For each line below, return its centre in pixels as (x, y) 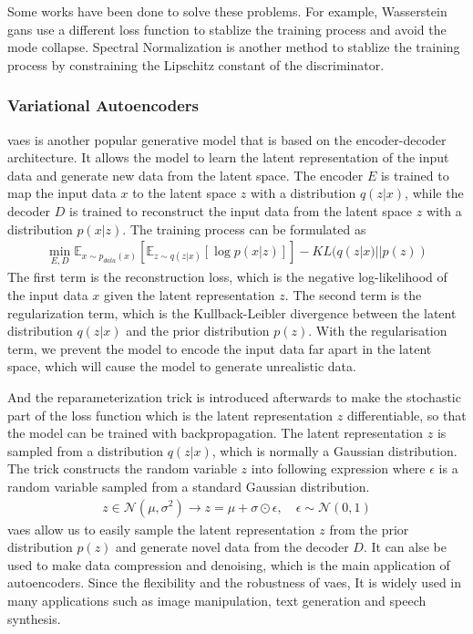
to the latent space (185, 193)
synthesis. (34, 618)
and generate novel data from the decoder (232, 547)
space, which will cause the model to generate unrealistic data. (182, 366)
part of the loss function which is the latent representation (170, 415)
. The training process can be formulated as (244, 229)
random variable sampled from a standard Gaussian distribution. (189, 486)
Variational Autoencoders (103, 105)
